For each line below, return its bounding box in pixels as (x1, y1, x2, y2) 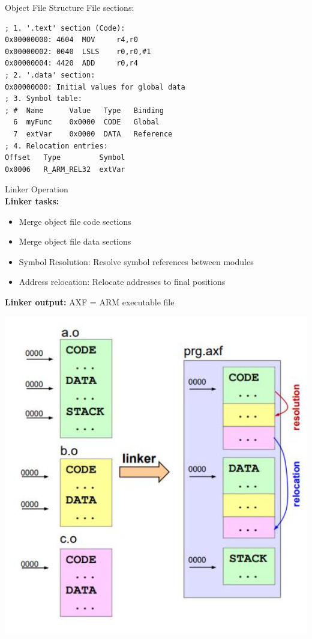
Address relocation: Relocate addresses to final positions (19, 275, 226, 288)
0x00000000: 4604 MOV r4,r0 (5, 35, 138, 44)
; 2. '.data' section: (5, 70, 95, 79)
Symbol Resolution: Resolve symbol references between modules (19, 255, 254, 268)
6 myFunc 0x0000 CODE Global (13, 118, 160, 127)
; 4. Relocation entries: (5, 141, 108, 150)
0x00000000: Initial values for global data (5, 82, 185, 91)
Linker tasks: (5, 194, 59, 207)
